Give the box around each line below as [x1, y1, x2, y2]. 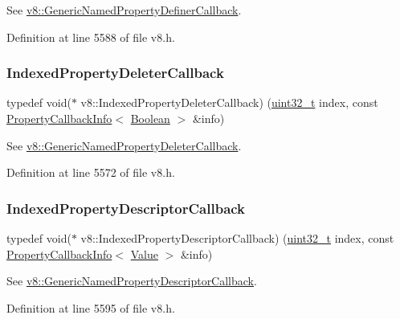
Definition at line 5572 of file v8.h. [6, 164, 175, 181]
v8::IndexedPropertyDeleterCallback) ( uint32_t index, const [80, 94, 378, 111]
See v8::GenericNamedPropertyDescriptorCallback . [6, 272, 257, 289]
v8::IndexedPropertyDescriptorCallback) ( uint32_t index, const [80, 230, 394, 246]
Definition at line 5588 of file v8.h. [6, 28, 175, 45]
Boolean [130, 110, 170, 126]
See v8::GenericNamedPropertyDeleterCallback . [6, 137, 242, 153]
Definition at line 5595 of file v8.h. [6, 299, 175, 316]
